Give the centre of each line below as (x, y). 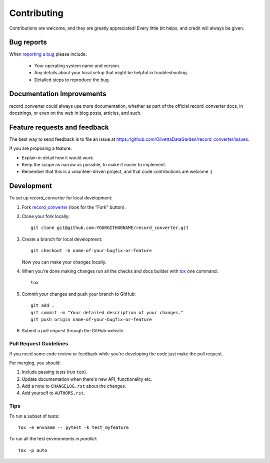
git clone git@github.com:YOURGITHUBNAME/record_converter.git (110, 228)
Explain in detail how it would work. (58, 157)
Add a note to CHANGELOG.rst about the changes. (74, 386)
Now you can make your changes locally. (64, 262)
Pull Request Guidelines (39, 344)
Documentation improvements (58, 94)
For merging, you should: (35, 363)
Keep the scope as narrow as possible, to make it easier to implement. (94, 165)
